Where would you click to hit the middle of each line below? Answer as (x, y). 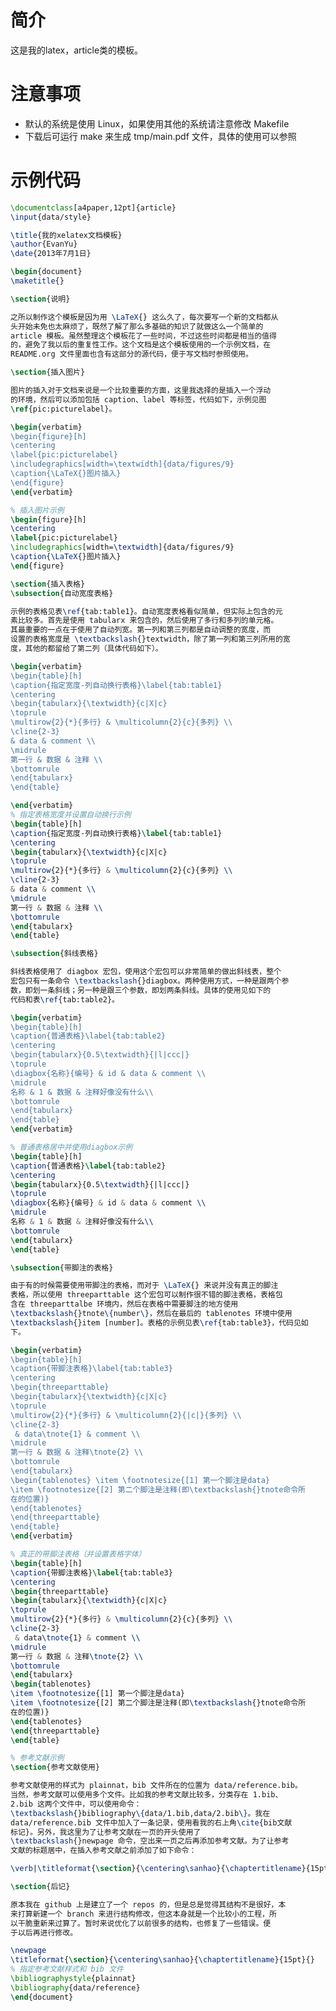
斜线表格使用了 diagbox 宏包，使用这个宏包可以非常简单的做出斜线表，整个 (146, 972)
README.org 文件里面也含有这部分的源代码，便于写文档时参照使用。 (131, 354)
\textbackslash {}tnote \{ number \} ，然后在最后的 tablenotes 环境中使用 (151, 1314)
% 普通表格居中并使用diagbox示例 (71, 1147)
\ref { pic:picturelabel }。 (63, 409)
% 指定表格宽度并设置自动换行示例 (71, 815)
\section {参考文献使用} (55, 1767)
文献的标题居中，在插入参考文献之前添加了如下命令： (103, 1851)
